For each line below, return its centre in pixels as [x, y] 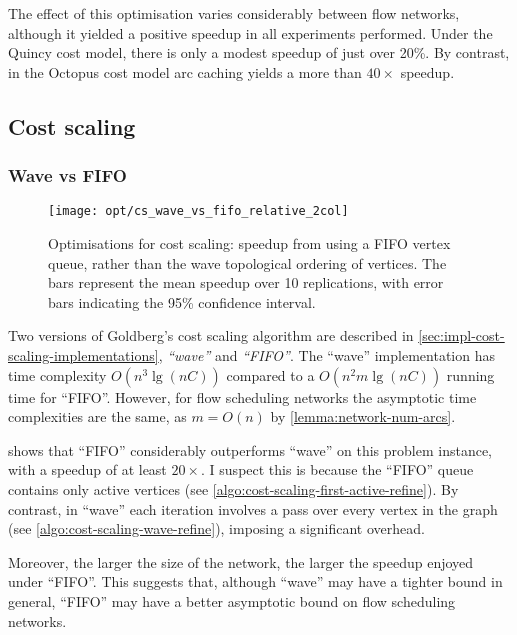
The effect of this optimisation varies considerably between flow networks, [234, 13]
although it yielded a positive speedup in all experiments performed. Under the [250, 32]
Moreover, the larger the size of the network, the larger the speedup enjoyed [241, 561]
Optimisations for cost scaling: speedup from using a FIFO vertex [249, 243]
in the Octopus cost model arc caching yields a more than [185, 71]
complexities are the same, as [97, 416]
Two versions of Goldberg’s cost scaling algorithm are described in [211, 335]
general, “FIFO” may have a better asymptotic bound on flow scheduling [232, 600]
